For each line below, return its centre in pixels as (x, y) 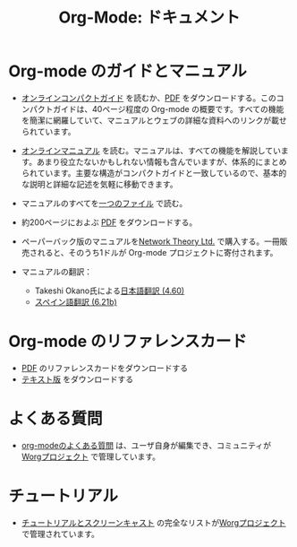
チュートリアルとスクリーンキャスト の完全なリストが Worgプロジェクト (154, 522)
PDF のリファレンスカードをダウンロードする (105, 368)
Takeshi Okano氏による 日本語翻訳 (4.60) (110, 291)
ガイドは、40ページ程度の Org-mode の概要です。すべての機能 (168, 109)
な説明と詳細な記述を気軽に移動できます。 (99, 184)
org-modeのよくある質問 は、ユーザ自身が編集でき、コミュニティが (146, 445)
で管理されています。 (60, 534)
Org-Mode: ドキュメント (149, 17)
